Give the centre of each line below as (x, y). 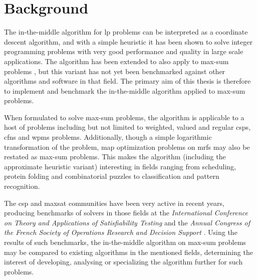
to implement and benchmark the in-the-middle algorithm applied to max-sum (125, 90)
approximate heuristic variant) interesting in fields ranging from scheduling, (120, 166)
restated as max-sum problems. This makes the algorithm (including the (115, 157)
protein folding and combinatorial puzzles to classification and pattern (112, 176)
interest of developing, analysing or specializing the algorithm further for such (123, 262)
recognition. (22, 186)
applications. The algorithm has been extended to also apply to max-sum (116, 61)
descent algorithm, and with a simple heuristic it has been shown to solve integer (128, 41)
